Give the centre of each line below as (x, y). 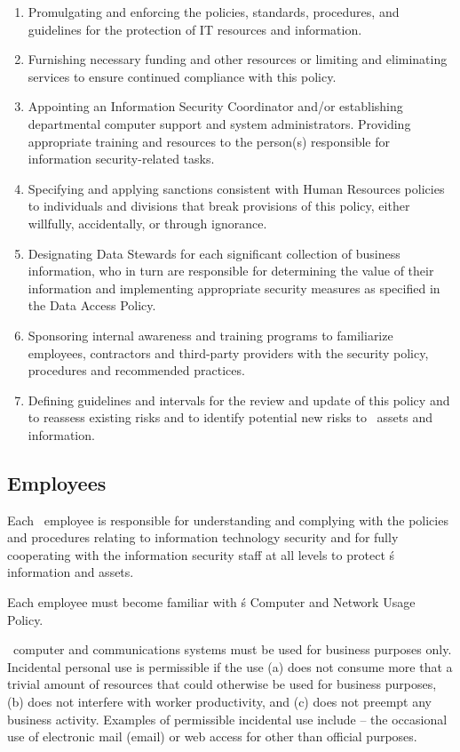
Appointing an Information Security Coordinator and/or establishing (215, 106)
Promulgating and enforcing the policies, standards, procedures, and (214, 12)
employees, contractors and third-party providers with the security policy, (228, 352)
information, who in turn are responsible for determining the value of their (231, 271)
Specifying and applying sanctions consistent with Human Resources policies (236, 188)
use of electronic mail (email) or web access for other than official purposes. (212, 736)
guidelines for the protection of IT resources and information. (195, 29)
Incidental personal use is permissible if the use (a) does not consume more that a (230, 666)
